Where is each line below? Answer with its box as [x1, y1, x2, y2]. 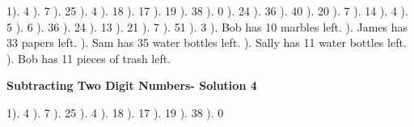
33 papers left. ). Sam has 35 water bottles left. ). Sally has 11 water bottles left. [6, 34, 407, 51]
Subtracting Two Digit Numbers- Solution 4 [6, 77, 257, 94]
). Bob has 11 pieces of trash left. [6, 49, 171, 66]
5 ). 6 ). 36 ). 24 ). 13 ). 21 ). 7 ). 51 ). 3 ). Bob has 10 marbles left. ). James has [6, 18, 408, 35]
